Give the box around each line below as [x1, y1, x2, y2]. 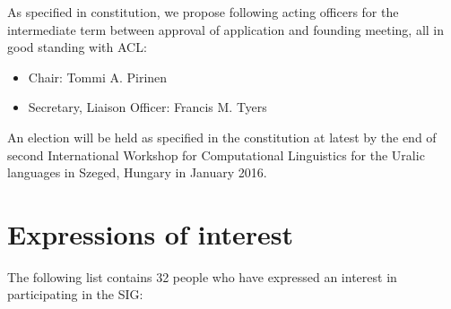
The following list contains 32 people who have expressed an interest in [7, 267, 397, 286]
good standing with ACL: [7, 38, 147, 56]
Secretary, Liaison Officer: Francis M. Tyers [28, 98, 267, 116]
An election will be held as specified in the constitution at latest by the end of [7, 127, 437, 146]
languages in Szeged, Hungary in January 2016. [7, 163, 267, 182]
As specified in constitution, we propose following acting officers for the [7, 3, 399, 21]
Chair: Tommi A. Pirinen [28, 67, 168, 86]
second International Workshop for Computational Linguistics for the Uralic [7, 145, 425, 164]
